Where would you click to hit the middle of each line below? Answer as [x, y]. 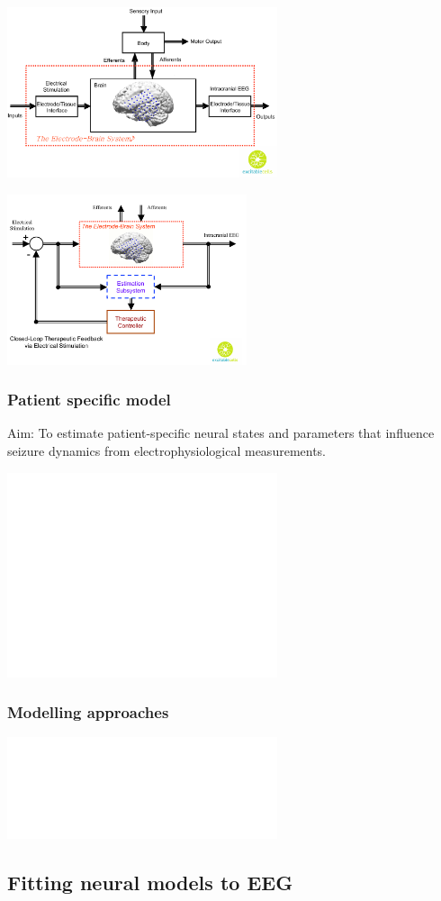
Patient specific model [89, 400]
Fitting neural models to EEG [150, 883]
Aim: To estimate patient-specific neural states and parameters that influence [221, 433]
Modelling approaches [88, 711]
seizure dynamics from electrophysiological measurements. [167, 450]
